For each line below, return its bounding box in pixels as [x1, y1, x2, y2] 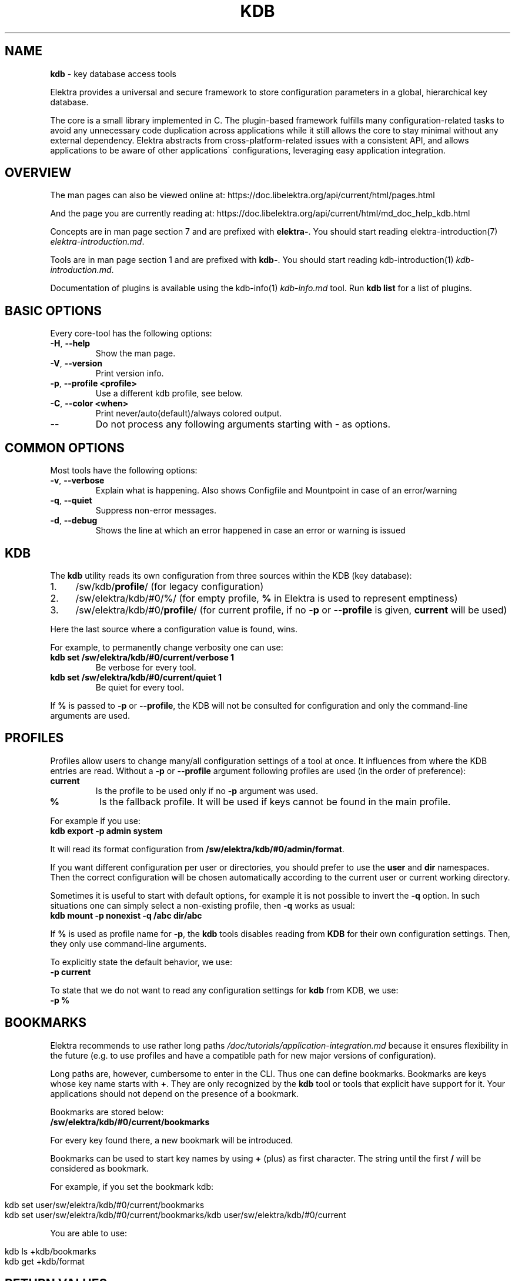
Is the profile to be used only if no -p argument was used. [95, 785, 319, 796]
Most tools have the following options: [50, 465, 198, 476]
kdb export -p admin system [50, 825, 163, 836]
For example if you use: [50, 815, 141, 826]
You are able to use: [50, 1227, 127, 1238]
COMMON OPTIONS [5, 440, 125, 455]
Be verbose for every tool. [95, 662, 196, 672]
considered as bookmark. [50, 1163, 149, 1173]
